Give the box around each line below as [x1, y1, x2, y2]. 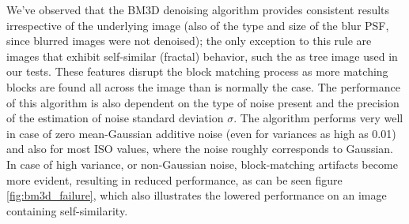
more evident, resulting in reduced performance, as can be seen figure [6, 171, 343, 188]
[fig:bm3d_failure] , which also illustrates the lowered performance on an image [6, 187, 387, 203]
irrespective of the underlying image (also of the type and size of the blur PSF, [6, 17, 389, 33]
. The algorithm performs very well [233, 110, 403, 126]
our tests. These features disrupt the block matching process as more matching [6, 63, 388, 80]
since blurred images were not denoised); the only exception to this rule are [6, 32, 372, 49]
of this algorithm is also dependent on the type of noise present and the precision [6, 94, 400, 110]
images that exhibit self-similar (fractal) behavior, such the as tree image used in [6, 47, 398, 64]
